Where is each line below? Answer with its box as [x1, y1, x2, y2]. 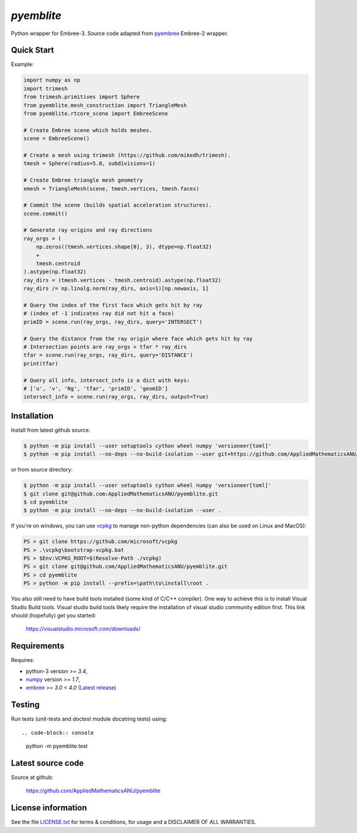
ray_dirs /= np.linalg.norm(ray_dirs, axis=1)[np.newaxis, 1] [23, 285, 209, 292]
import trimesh [23, 85, 68, 92]
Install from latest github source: [11, 426, 90, 433]
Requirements [11, 641, 65, 651]
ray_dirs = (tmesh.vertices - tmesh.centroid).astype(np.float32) [23, 277, 221, 283]
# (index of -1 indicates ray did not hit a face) [23, 310, 175, 317]
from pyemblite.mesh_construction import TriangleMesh [23, 102, 187, 108]
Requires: [11, 657, 35, 664]
